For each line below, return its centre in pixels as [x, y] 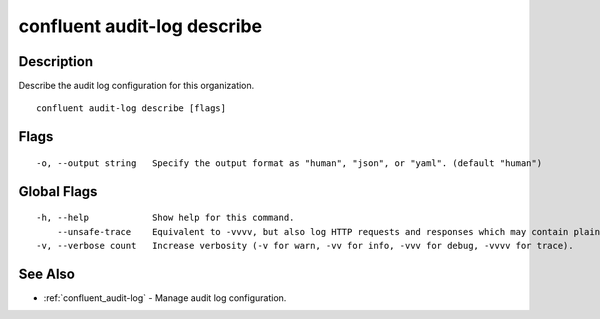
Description [56, 61]
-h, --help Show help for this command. [165, 218]
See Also [46, 273]
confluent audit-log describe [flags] [131, 108]
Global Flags [58, 191]
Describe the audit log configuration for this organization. [136, 86]
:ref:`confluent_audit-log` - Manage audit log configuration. [165, 297]
